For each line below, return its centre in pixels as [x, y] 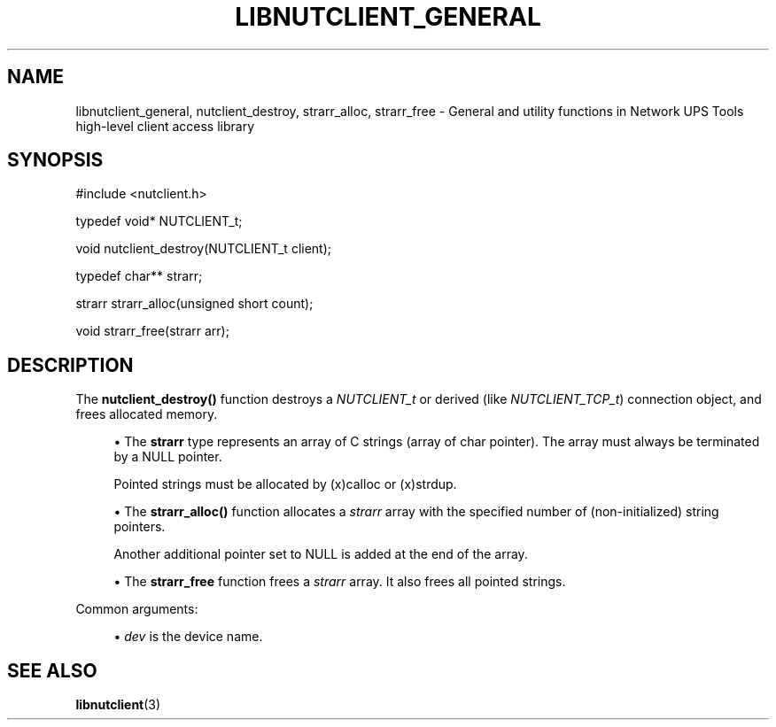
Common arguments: [137, 609]
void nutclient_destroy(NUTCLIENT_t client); [204, 249]
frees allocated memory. [147, 414]
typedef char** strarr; [139, 276]
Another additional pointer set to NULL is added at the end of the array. [321, 554]
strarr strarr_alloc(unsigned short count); [194, 304]
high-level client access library [165, 126]
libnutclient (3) [118, 705]
